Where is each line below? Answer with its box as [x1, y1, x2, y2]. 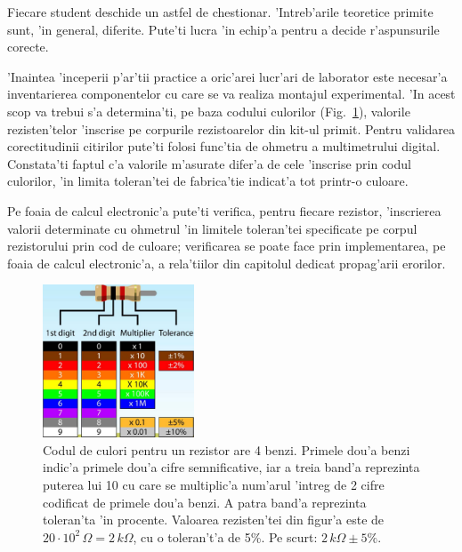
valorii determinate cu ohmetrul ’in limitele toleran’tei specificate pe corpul [7, 219, 417, 237]
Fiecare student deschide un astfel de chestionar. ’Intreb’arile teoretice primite [7, 3, 434, 20]
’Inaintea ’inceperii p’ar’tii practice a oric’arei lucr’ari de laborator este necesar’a [7, 67, 448, 85]
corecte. [7, 37, 49, 56]
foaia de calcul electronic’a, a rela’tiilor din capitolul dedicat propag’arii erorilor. [7, 253, 446, 272]
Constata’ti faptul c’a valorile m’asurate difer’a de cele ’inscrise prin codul [7, 154, 411, 172]
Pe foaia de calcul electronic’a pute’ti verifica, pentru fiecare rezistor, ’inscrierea [7, 201, 442, 220]
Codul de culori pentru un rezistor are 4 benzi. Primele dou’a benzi [43, 440, 410, 459]
